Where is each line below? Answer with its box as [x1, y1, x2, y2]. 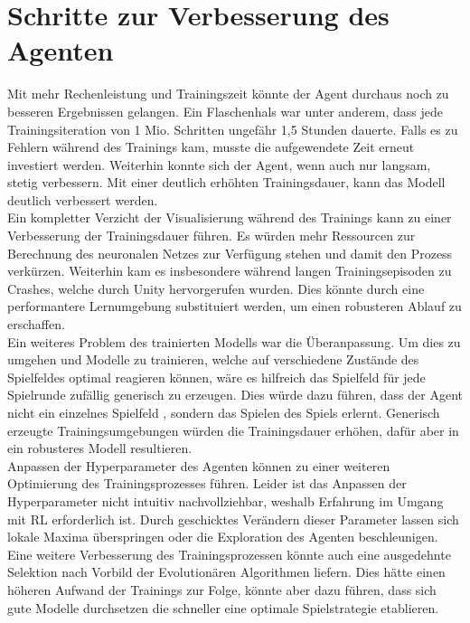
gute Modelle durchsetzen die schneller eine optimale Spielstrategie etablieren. [7, 598, 439, 617]
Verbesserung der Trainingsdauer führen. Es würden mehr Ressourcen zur [7, 226, 416, 245]
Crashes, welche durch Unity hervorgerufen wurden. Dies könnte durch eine [7, 278, 425, 297]
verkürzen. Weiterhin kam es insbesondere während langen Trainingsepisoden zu [7, 261, 452, 280]
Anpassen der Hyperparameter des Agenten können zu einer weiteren [7, 456, 390, 475]
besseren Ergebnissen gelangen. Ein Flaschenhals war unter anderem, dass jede [7, 101, 444, 120]
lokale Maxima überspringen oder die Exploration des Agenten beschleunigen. [7, 527, 438, 546]
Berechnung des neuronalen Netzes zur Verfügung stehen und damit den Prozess [7, 243, 453, 262]
